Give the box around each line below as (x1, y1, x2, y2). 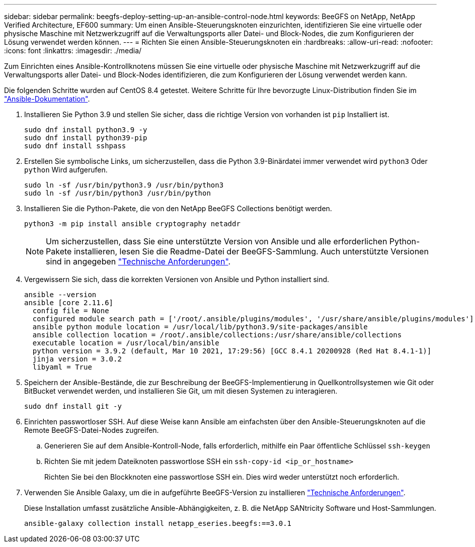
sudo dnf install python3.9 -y (24, 126, 147, 134)
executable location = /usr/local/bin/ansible (32, 339, 219, 347)
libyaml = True (32, 363, 92, 371)
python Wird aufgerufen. (24, 165, 108, 174)
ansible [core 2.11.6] (24, 299, 114, 307)
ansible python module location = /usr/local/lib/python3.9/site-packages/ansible (32, 323, 368, 331)
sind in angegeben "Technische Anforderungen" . (46, 256, 231, 266)
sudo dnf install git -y (24, 402, 122, 410)
